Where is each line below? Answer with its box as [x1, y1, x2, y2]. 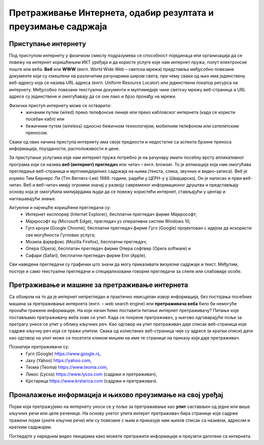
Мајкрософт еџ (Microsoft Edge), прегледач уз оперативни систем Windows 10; [25, 218, 191, 224]
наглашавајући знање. [9, 195, 56, 201]
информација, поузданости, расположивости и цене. [9, 146, 120, 151]
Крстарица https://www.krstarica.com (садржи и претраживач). [25, 378, 158, 384]
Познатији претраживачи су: [9, 344, 69, 350]
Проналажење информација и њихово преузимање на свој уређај [9, 391, 223, 399]
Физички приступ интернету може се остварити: [9, 103, 112, 108]
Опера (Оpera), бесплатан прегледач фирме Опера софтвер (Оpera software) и [25, 246, 191, 252]
